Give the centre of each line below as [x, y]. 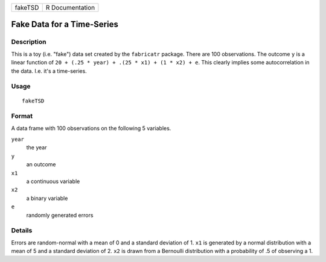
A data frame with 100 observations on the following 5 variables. [91, 128]
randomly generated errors [60, 215]
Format [22, 116]
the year [37, 148]
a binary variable [47, 198]
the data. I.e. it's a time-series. [49, 71]
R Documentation [70, 8]
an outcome [41, 164]
